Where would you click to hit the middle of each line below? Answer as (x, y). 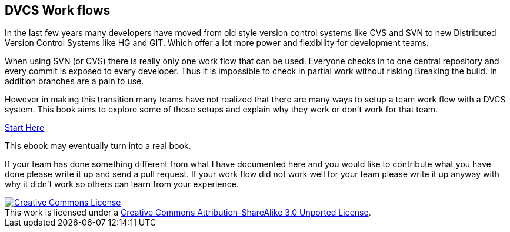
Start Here (25, 128)
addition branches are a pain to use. (74, 81)
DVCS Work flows (58, 10)
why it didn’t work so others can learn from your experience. (122, 184)
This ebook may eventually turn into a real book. (98, 146)
